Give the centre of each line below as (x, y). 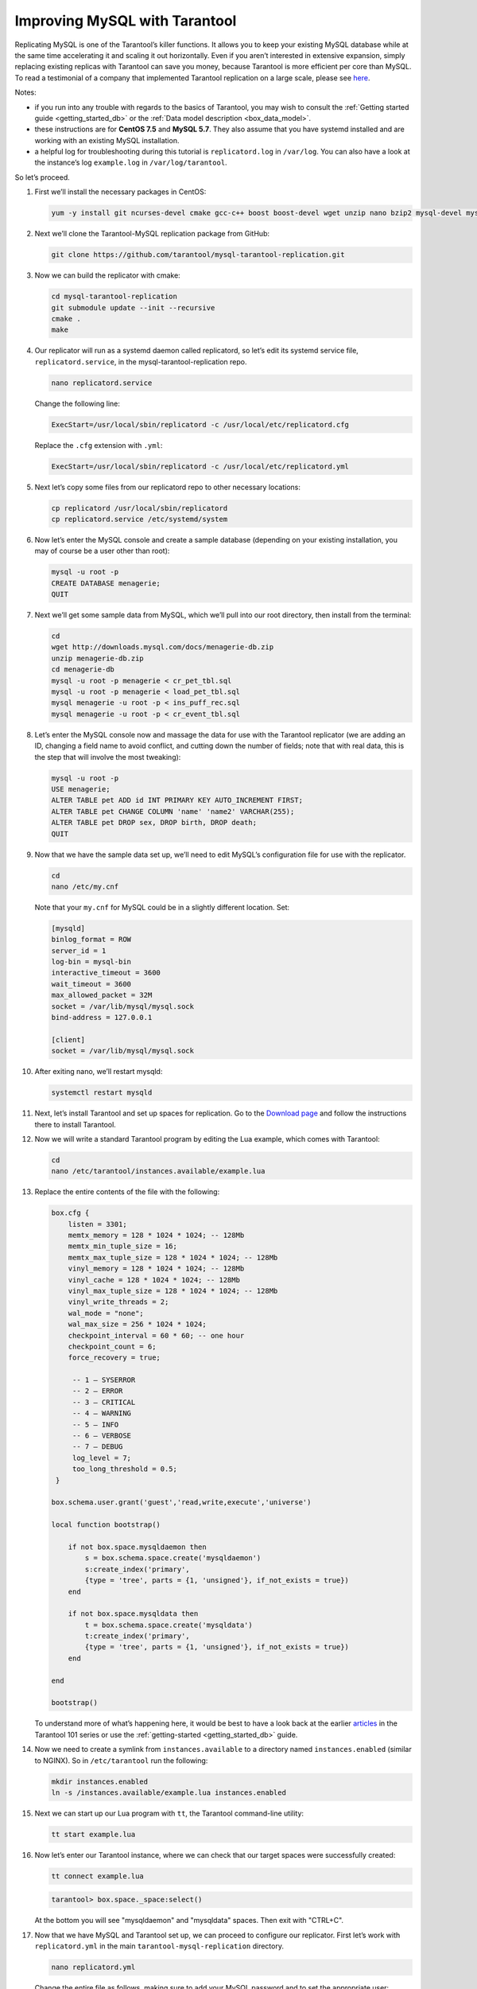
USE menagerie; (81, 789)
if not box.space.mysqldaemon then (137, 1547)
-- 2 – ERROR (97, 1391)
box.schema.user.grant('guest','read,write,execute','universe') (181, 1502)
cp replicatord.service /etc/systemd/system (140, 519)
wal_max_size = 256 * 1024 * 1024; (137, 1324)
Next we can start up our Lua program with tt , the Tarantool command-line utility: (169, 1813)
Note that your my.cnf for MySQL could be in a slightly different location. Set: (162, 907)
